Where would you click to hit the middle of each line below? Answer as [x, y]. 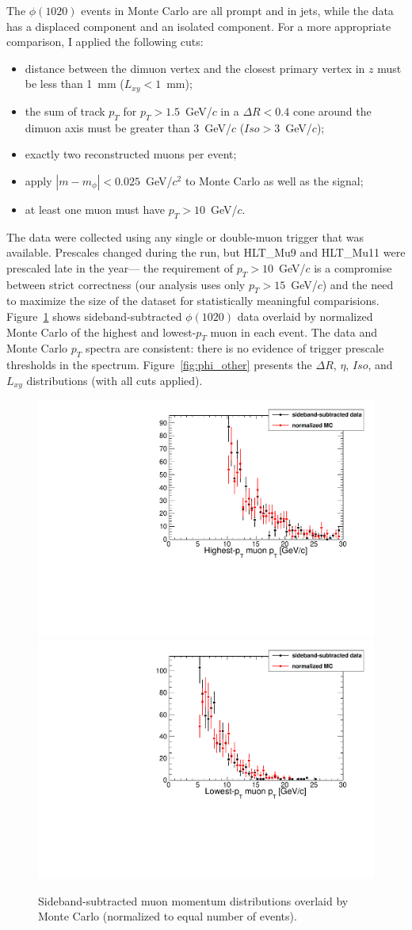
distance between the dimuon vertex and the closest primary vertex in [195, 68]
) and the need [358, 284]
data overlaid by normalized [305, 316]
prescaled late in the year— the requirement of [120, 267]
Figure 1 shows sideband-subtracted [94, 316]
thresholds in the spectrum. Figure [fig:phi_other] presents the [159, 365]
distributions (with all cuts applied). [114, 380]
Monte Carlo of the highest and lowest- [101, 332]
